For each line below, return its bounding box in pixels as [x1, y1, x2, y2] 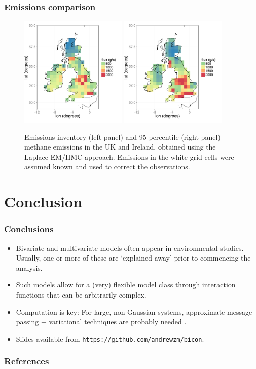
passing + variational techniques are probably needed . [16, 316, 187, 327]
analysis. [16, 262, 43, 273]
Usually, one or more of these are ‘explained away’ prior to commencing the [16, 252, 251, 263]
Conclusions [4, 223, 54, 235]
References [4, 355, 49, 367]
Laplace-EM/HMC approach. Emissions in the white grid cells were [24, 151, 234, 162]
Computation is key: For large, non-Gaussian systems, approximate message [16, 306, 252, 317]
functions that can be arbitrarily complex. [16, 289, 147, 300]
